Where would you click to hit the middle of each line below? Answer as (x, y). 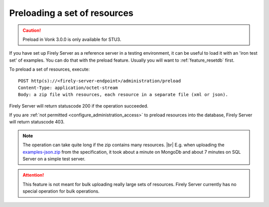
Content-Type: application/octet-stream (68, 88)
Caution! (32, 30)
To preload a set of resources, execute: (49, 69)
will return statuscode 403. (37, 122)
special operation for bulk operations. (61, 191)
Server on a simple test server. (54, 159)
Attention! (33, 175)
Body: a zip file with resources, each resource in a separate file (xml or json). (123, 95)
